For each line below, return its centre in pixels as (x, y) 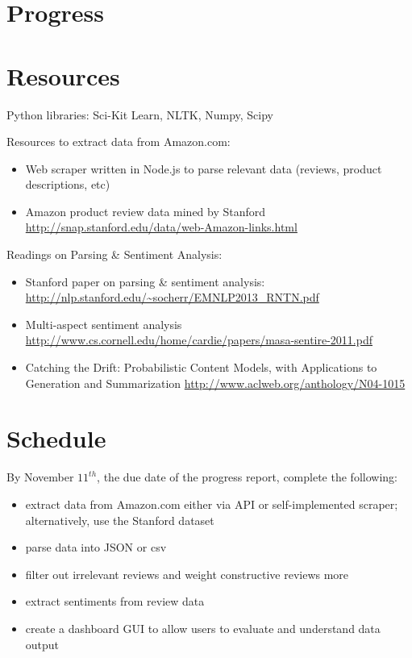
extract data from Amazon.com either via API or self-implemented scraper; (212, 504)
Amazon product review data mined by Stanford (146, 211)
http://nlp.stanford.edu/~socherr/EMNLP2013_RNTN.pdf (172, 297)
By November (40, 477)
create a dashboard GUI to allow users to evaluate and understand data (203, 628)
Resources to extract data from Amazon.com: (119, 142)
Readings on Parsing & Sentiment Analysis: (114, 254)
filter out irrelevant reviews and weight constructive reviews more (187, 574)
